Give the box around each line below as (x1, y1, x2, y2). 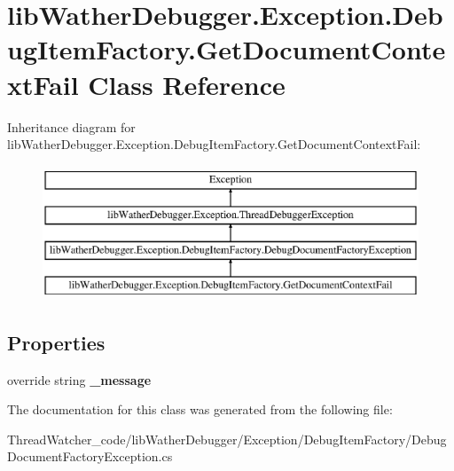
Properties (7, 328, 106, 356)
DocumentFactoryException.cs (7, 447, 173, 466)
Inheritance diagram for (7, 117, 136, 136)
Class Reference (88, 66, 286, 102)
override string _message (7, 370, 152, 389)
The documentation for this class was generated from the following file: (7, 400, 393, 419)
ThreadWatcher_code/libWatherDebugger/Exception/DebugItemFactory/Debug (7, 429, 447, 448)
